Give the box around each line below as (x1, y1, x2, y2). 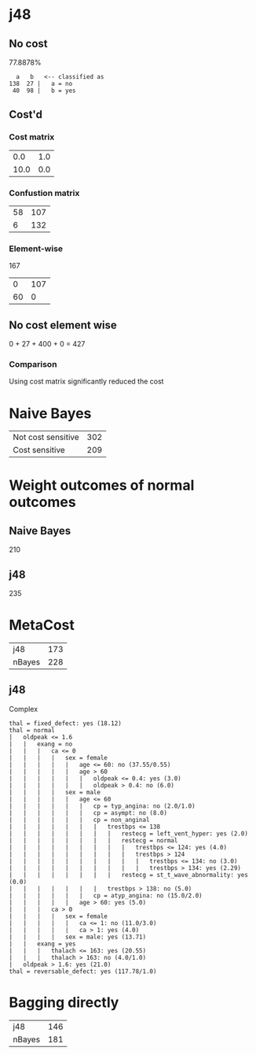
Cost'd (9, 108, 42, 121)
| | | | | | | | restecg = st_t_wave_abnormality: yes (9, 871, 248, 879)
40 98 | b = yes (12, 87, 77, 94)
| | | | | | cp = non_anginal (9, 816, 150, 824)
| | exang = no (9, 740, 73, 748)
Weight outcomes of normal (9, 476, 195, 494)
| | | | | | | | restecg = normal (9, 836, 178, 844)
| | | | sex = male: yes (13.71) (9, 933, 147, 941)
